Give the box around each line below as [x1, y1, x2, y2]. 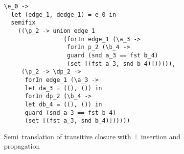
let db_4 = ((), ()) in [24, 101, 102, 108]
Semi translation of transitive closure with [4, 131, 131, 141]
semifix [11, 19, 36, 26]
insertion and [140, 131, 181, 141]
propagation [4, 141, 40, 151]
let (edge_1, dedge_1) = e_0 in [11, 11, 116, 18]
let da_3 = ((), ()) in [24, 84, 102, 92]
